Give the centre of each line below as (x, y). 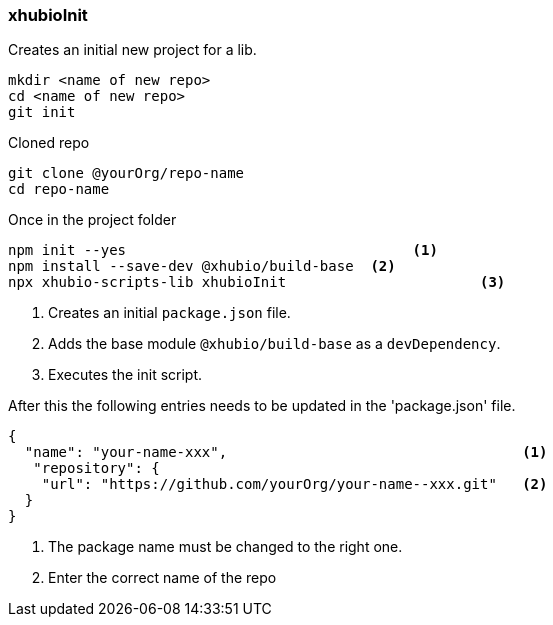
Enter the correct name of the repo (162, 578)
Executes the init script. (125, 375)
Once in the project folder (92, 220)
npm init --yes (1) (223, 250)
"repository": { (96, 468)
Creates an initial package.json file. (169, 313)
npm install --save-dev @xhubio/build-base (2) (202, 266)
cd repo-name (59, 189)
